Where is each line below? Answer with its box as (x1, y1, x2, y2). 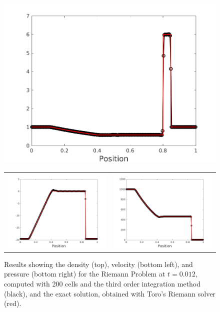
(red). (4, 298, 21, 308)
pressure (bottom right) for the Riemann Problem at (4, 268, 165, 279)
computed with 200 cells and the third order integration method (4, 278, 201, 288)
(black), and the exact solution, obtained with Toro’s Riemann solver (4, 288, 215, 298)
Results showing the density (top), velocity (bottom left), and (4, 258, 193, 269)
